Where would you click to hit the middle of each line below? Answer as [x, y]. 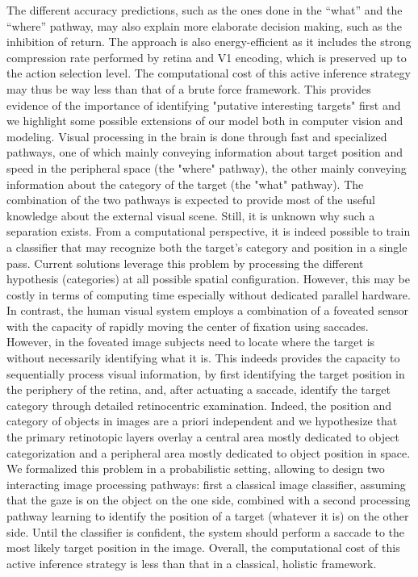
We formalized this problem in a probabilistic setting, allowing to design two [196, 468]
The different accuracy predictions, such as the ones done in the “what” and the [205, 10]
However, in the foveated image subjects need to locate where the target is [191, 342]
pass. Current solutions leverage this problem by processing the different [185, 263]
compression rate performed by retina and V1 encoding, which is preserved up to [207, 57]
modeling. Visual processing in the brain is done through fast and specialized [197, 136]
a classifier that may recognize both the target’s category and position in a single [207, 247]
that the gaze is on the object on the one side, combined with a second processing [209, 500]
